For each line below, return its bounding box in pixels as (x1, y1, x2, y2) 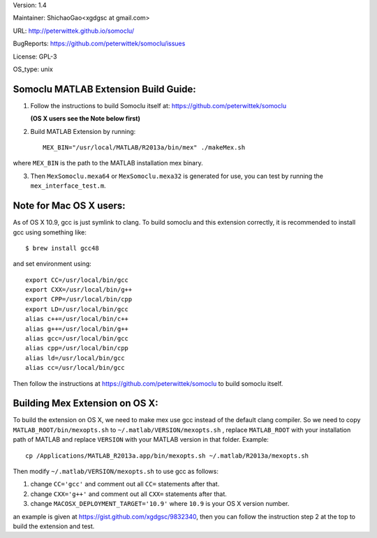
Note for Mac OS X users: (13, 200, 126, 212)
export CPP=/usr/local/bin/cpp (25, 295, 133, 304)
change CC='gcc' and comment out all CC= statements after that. (30, 480, 220, 488)
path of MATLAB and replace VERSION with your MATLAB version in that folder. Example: (13, 435, 269, 444)
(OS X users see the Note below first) (30, 114, 141, 123)
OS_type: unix (13, 65, 54, 73)
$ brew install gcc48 (25, 244, 99, 252)
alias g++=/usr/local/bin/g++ (25, 324, 129, 333)
